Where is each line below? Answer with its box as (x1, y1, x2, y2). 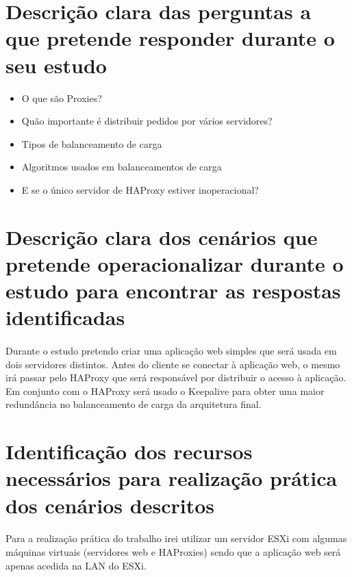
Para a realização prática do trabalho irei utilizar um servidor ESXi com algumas (5, 531, 347, 546)
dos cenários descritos (5, 491, 214, 519)
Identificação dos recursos (5, 437, 253, 465)
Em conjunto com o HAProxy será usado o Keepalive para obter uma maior (5, 383, 325, 398)
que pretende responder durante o (5, 24, 335, 52)
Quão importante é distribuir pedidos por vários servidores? (21, 114, 273, 128)
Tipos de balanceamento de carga (21, 136, 162, 151)
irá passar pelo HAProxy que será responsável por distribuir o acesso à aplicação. (5, 370, 347, 385)
